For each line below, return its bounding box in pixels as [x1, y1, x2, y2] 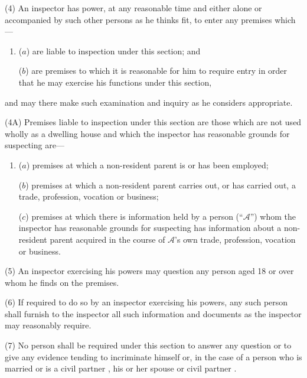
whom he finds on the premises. [5, 276, 119, 288]
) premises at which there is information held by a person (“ [25, 210, 243, 222]
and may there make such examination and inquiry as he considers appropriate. [5, 96, 293, 108]
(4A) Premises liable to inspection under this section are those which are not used [5, 116, 302, 128]
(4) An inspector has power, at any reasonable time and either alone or [5, 2, 262, 14]
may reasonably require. [5, 319, 92, 331]
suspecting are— [5, 139, 64, 151]
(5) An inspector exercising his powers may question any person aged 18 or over [5, 265, 294, 277]
